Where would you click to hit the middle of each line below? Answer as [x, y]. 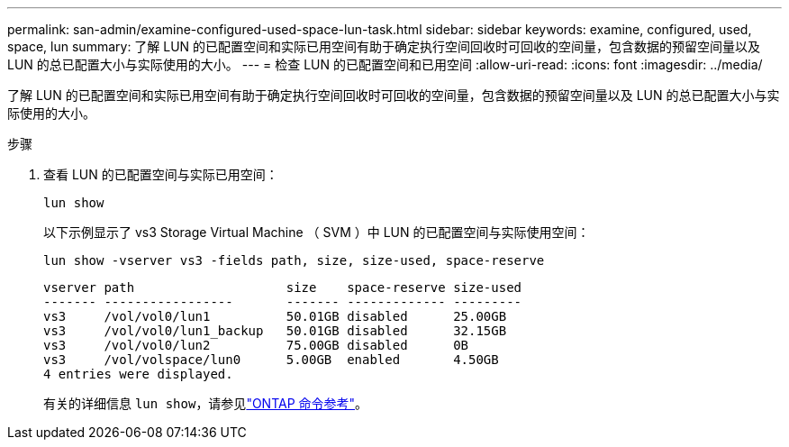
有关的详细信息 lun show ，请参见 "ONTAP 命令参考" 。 [206, 403]
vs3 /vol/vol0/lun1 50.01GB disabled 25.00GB [275, 316]
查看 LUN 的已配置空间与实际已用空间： [161, 174]
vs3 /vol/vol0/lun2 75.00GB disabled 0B [256, 345]
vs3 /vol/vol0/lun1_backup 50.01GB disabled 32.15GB [275, 331]
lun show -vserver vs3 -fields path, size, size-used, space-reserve [294, 260]
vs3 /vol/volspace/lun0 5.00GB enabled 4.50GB [271, 360]
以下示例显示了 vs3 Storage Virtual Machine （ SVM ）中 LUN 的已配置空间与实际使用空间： [317, 232]
